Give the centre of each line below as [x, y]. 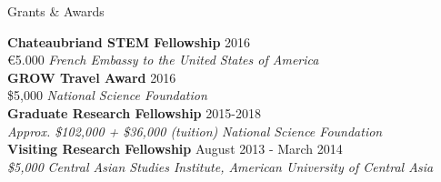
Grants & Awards [56, 11]
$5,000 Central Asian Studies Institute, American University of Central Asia [220, 166]
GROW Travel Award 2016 [92, 77]
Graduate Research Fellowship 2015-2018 [134, 112]
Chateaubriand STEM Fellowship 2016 [129, 41]
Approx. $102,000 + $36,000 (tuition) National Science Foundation [195, 131]
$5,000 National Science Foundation [107, 95]
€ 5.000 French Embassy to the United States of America [163, 60]
